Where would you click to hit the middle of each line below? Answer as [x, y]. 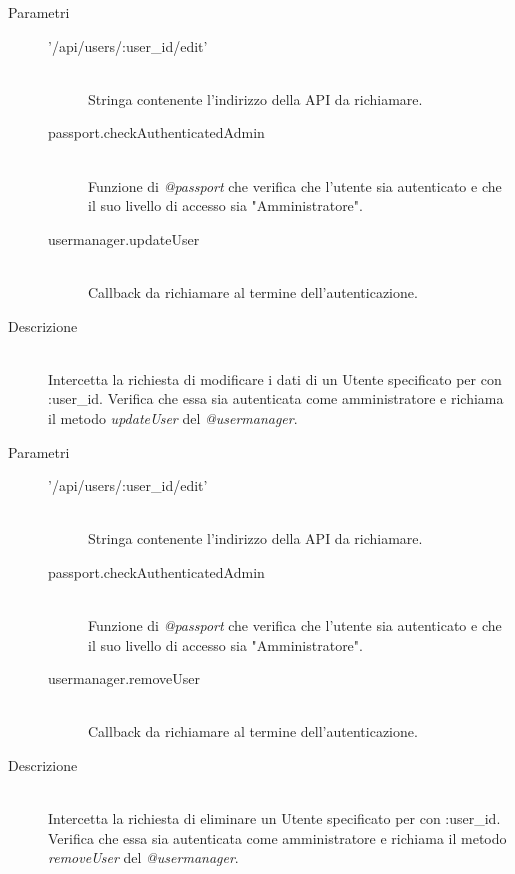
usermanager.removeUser [124, 678]
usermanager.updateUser [124, 238]
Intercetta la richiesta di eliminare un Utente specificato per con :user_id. [274, 818]
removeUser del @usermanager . [143, 857]
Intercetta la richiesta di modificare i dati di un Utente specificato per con [275, 378]
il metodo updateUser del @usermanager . [173, 417]
